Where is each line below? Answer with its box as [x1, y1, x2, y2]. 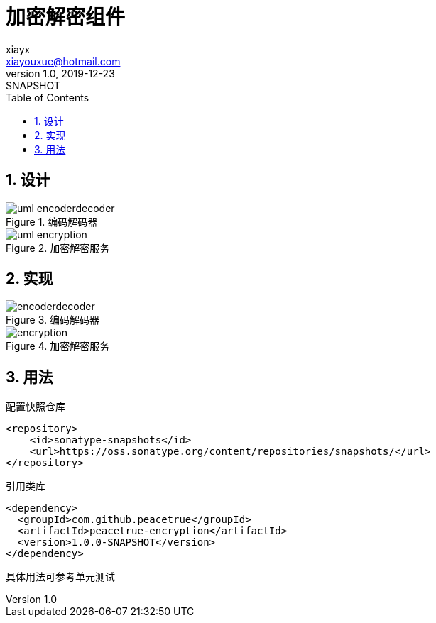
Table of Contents [6, 91, 89, 104]
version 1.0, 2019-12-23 [6, 67, 115, 79]
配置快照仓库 [6, 400, 65, 413]
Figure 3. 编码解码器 [6, 314, 99, 326]
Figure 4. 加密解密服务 [6, 340, 110, 353]
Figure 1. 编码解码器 [6, 215, 98, 228]
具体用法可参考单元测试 [6, 570, 115, 583]
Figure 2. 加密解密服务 [6, 241, 110, 254]
